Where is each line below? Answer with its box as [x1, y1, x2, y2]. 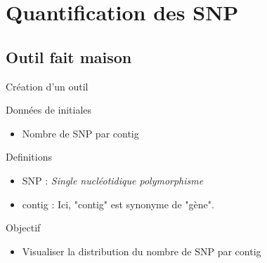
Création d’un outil [6, 79, 89, 93]
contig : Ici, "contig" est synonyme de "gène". [22, 196, 214, 211]
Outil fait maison [6, 46, 132, 67]
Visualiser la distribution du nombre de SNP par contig [22, 243, 261, 258]
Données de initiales [6, 102, 92, 117]
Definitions [6, 149, 53, 164]
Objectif [6, 220, 41, 235]
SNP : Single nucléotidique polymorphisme [22, 173, 204, 187]
